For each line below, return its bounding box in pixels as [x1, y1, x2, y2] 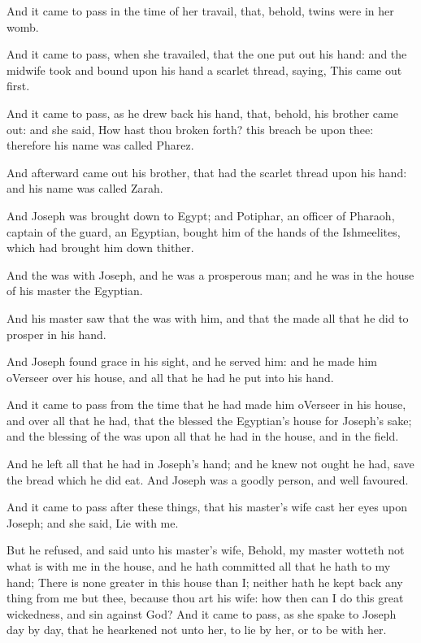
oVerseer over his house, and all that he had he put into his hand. [7, 368, 334, 385]
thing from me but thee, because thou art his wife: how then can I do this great [7, 589, 404, 606]
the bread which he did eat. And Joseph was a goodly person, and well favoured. [7, 471, 409, 488]
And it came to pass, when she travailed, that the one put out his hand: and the [7, 46, 407, 63]
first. [7, 77, 30, 94]
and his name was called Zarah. [7, 180, 163, 197]
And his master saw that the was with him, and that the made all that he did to [7, 309, 409, 326]
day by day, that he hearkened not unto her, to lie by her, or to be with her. [7, 621, 387, 638]
